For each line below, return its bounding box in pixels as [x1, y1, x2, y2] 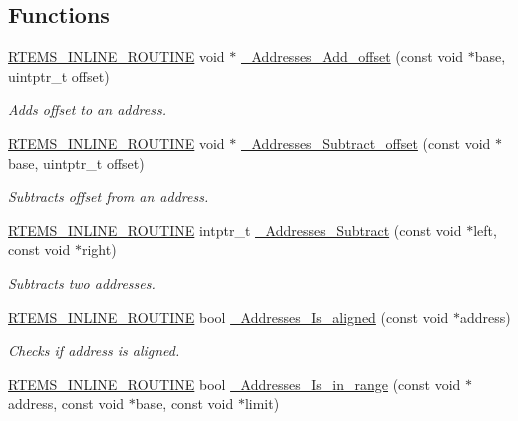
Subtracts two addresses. [8, 272, 156, 293]
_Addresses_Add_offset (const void [240, 46, 464, 67]
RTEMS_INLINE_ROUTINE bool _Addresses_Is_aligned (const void [8, 306, 449, 327]
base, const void [135, 393, 234, 414]
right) [81, 239, 117, 260]
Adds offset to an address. [8, 99, 166, 120]
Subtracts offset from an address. [8, 186, 209, 207]
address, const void [8, 393, 125, 414]
